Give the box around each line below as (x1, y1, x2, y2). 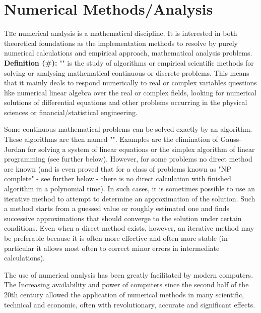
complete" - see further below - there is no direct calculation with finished (4, 173, 231, 184)
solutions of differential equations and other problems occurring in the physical (4, 97, 247, 108)
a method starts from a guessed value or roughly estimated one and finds (4, 203, 230, 214)
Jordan (4, 143, 26, 154)
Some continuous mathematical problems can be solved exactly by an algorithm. (4, 124, 252, 134)
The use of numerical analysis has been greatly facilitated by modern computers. (4, 269, 253, 280)
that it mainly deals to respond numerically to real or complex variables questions (4, 77, 257, 88)
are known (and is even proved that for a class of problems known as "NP (4, 163, 231, 174)
